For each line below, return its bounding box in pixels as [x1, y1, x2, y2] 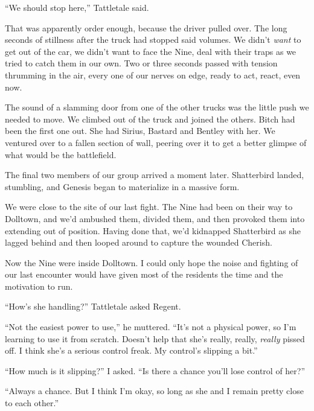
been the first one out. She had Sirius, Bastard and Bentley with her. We [5, 124, 275, 137]
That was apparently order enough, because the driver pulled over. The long [5, 21, 287, 34]
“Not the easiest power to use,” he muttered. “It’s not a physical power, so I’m [5, 320, 296, 333]
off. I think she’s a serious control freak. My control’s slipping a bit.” [5, 344, 258, 357]
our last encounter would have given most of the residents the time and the [5, 268, 283, 281]
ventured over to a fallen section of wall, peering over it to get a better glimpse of [5, 136, 307, 148]
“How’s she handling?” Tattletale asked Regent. [5, 300, 181, 313]
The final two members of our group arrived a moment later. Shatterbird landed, [5, 168, 304, 181]
